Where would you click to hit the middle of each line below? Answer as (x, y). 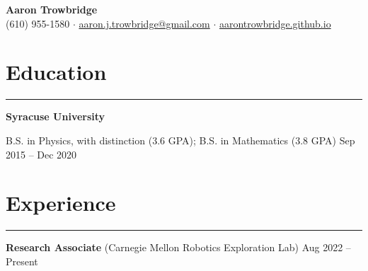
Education (56, 72)
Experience (61, 203)
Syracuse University (56, 116)
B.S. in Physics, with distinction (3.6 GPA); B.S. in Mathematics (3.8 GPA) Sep (180, 140)
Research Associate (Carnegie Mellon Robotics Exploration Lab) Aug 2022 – (178, 247)
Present (22, 261)
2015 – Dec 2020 (41, 154)
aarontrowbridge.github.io (275, 23)
